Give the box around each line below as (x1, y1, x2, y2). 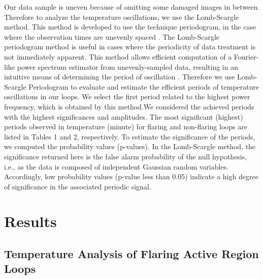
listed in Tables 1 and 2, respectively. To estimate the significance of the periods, (4, 131, 255, 142)
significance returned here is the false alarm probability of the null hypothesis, (4, 151, 247, 161)
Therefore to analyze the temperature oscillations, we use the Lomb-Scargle (4, 11, 239, 22)
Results (4, 211, 57, 232)
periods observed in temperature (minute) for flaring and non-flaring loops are (4, 121, 247, 132)
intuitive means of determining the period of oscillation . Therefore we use (4, 71, 235, 82)
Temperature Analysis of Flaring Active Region (4, 246, 259, 262)
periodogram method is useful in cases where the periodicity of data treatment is (4, 41, 256, 52)
